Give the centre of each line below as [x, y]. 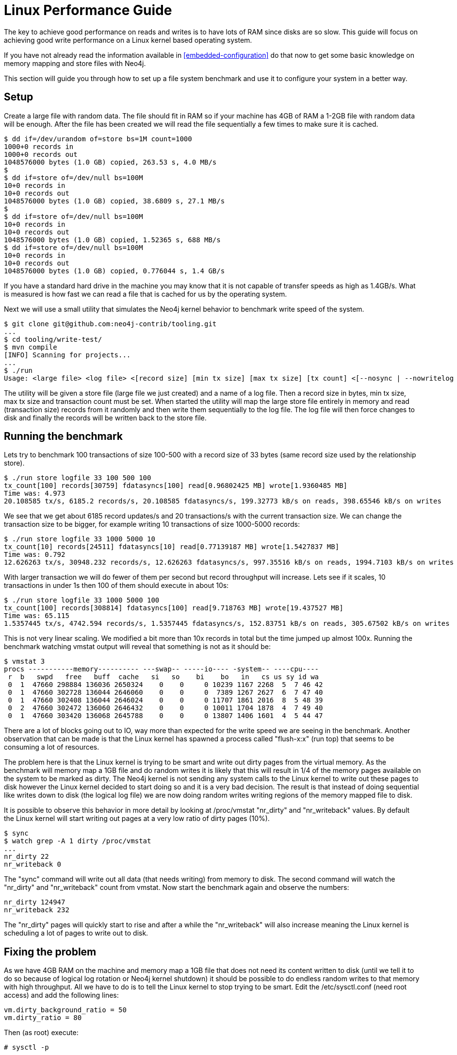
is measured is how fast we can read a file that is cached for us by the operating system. [146, 294]
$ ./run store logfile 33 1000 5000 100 [82, 600]
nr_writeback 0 [33, 864]
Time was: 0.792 [35, 555]
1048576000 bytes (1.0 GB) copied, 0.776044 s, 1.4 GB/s [114, 271]
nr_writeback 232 [37, 910]
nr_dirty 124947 [35, 902]
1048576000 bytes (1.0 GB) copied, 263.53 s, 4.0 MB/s [110, 162]
